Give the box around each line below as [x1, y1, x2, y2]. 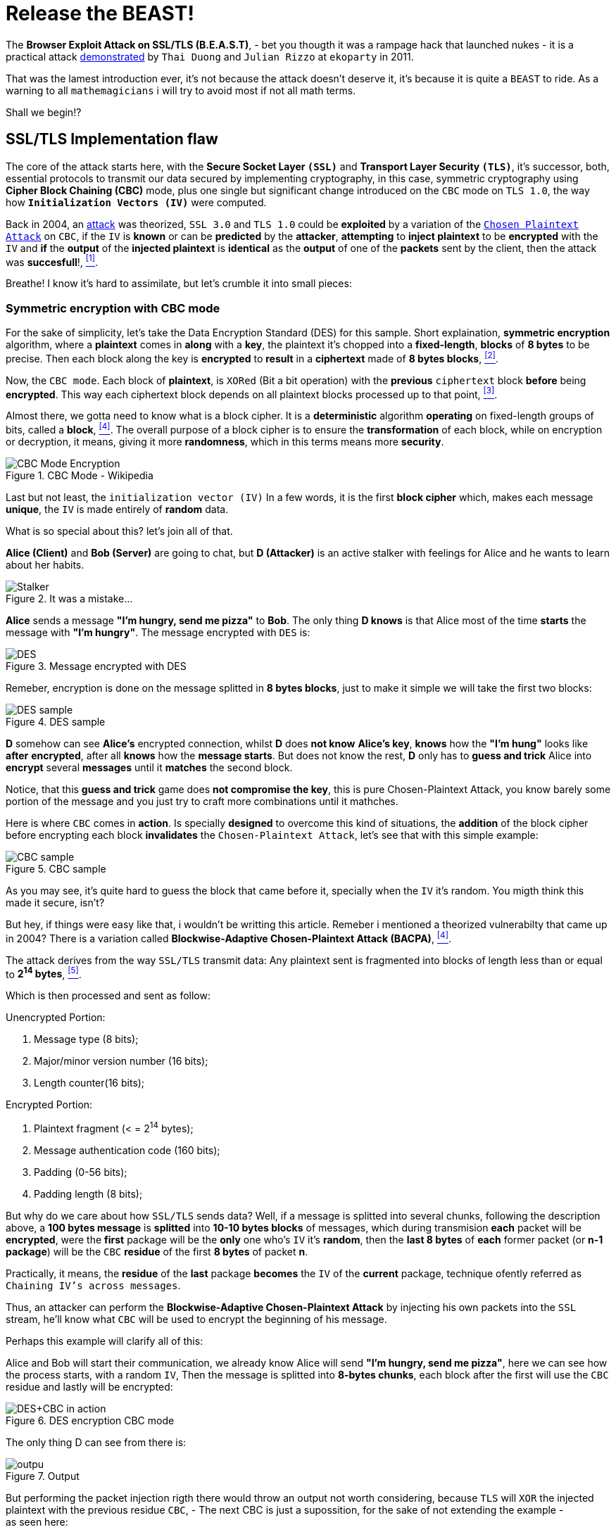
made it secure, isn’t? [6, 896, 105, 909]
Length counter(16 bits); [34, 1077, 145, 1089]
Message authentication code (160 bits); [34, 1144, 220, 1156]
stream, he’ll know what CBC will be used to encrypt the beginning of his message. [6, 1312, 387, 1325]
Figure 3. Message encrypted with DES [6, 659, 187, 672]
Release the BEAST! [6, 1, 194, 25]
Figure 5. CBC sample [6, 862, 106, 875]
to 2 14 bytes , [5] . [6, 966, 82, 980]
